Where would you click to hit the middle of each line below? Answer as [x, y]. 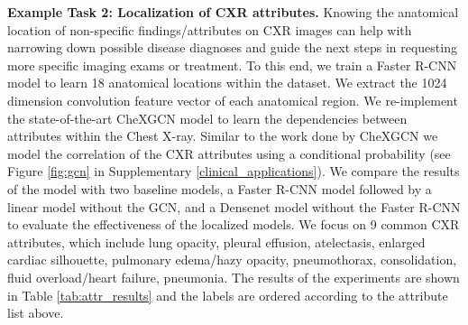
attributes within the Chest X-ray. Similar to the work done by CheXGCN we [223, 136]
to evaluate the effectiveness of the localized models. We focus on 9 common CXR [234, 224]
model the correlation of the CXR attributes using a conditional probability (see [229, 153]
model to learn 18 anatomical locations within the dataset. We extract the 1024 [227, 83]
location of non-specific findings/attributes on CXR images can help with [210, 29]
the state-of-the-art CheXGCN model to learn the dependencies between [207, 118]
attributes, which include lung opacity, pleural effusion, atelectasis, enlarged [216, 241]
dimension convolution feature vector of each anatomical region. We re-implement [233, 100]
